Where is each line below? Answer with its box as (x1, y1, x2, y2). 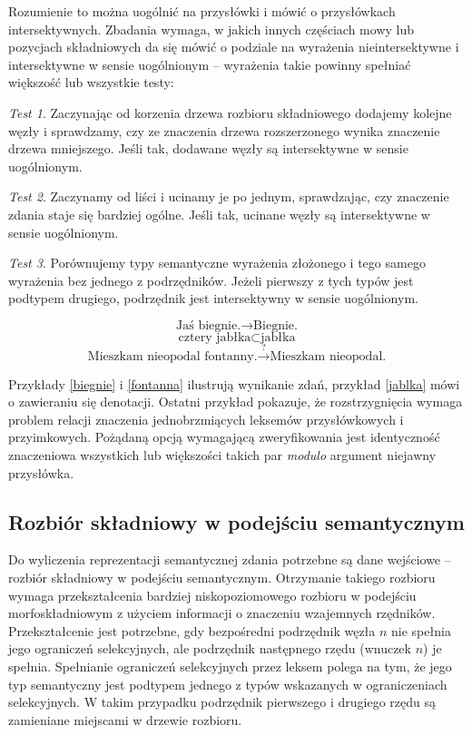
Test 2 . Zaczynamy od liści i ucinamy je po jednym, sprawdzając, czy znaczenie (8, 187, 449, 206)
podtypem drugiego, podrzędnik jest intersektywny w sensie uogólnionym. (8, 289, 418, 308)
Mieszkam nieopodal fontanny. (87, 349, 258, 363)
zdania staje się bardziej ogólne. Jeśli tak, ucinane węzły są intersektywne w (8, 204, 430, 223)
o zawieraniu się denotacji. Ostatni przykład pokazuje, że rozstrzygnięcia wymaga (8, 392, 463, 411)
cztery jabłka (178, 330, 251, 344)
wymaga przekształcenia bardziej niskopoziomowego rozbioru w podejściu (8, 585, 417, 604)
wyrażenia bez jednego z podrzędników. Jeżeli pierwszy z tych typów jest (8, 270, 414, 289)
